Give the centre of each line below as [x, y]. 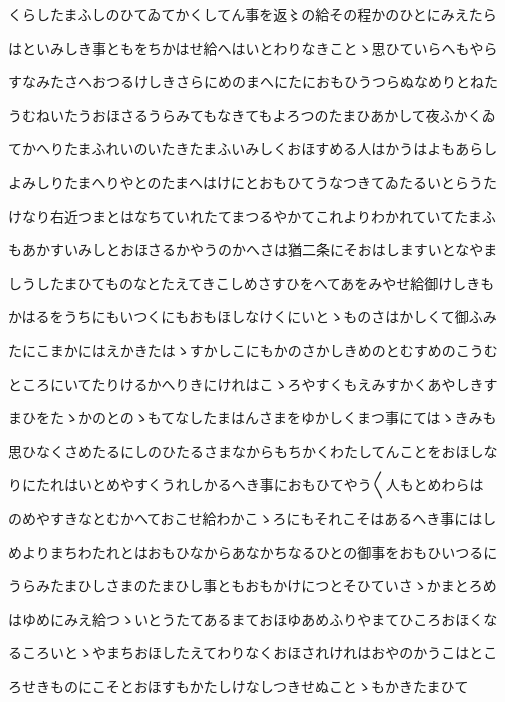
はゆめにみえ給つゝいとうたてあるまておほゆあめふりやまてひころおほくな [253, 618]
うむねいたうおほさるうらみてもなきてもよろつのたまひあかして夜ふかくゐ [252, 114]
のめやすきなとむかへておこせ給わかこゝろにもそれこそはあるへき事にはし [252, 517]
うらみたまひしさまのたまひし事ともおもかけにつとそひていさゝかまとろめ [252, 585]
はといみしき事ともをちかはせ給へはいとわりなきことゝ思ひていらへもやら [253, 47]
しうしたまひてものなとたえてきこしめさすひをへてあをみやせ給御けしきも [251, 282]
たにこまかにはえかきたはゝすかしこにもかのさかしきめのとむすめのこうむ [253, 349]
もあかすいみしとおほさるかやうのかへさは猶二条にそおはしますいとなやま [253, 249]
